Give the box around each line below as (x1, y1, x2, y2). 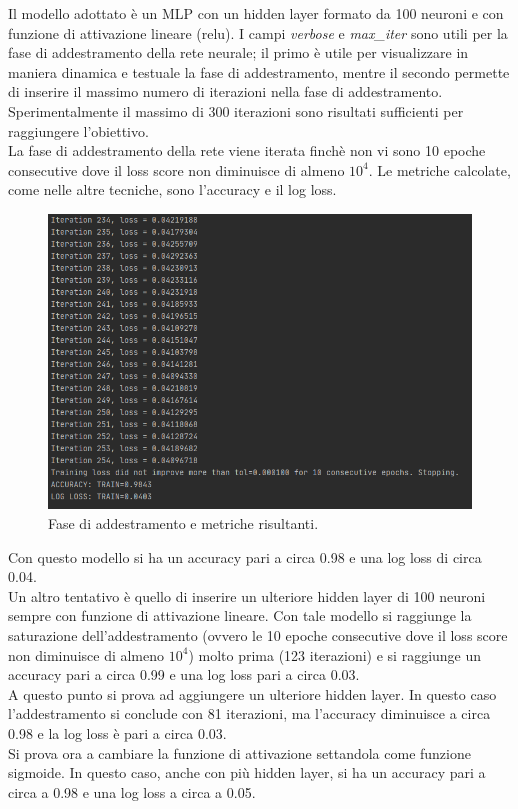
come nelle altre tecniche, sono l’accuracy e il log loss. (8, 179, 337, 200)
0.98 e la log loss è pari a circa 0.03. (8, 722, 227, 743)
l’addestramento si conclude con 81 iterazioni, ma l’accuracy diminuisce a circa (8, 703, 491, 724)
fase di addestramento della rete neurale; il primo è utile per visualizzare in (8, 42, 469, 63)
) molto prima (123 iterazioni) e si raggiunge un (188, 644, 482, 665)
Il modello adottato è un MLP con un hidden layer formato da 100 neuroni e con (8, 3, 504, 23)
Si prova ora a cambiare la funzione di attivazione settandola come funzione (8, 742, 471, 763)
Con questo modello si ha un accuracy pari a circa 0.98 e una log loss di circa (8, 546, 482, 567)
